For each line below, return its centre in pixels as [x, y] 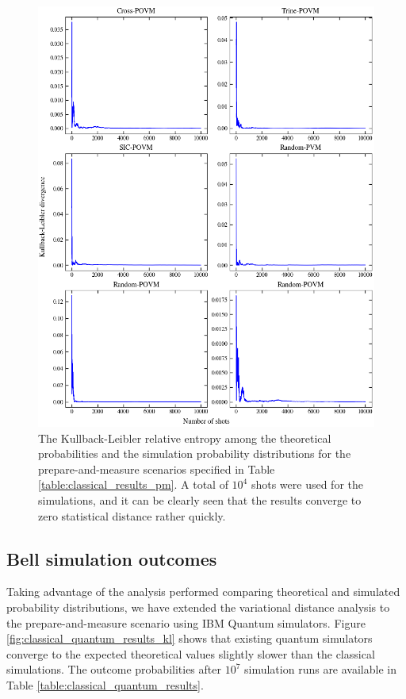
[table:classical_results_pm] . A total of [133, 484]
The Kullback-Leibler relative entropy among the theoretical [185, 438]
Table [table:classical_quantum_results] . [105, 684]
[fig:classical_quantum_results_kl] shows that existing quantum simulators [190, 638]
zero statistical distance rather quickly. [132, 515]
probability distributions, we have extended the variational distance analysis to [198, 607]
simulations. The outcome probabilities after [114, 669]
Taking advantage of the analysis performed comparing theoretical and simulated [203, 591]
